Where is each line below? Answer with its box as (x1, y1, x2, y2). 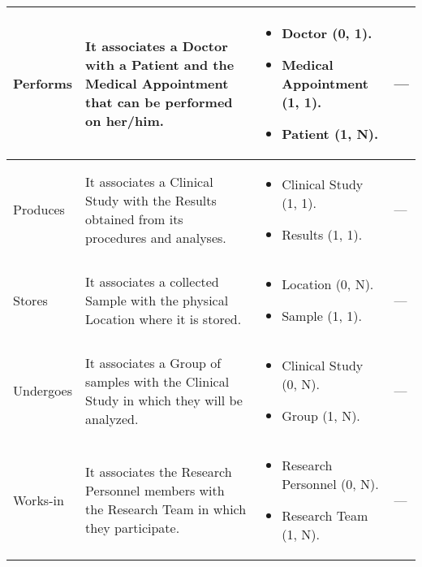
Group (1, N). (282, 406, 360, 425)
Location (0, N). (282, 275, 374, 293)
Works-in (13, 490, 64, 509)
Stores (13, 290, 48, 309)
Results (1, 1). (282, 225, 363, 244)
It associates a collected (85, 271, 219, 291)
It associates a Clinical (85, 171, 213, 191)
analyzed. (85, 409, 139, 428)
